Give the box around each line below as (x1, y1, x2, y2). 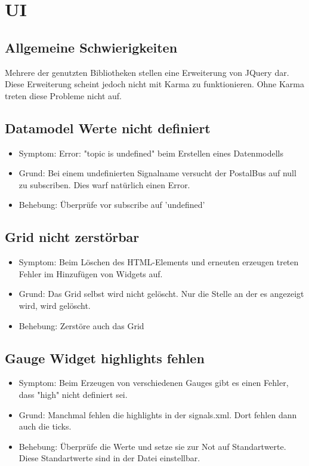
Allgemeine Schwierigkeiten (5, 38, 178, 56)
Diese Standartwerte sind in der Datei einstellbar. (18, 452, 200, 464)
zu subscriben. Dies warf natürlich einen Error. (18, 178, 190, 191)
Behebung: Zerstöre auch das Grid (18, 319, 144, 332)
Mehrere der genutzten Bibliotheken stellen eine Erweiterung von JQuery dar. (5, 66, 289, 78)
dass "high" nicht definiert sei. (18, 388, 128, 400)
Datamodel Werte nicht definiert (5, 118, 211, 137)
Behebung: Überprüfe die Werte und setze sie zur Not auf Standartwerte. (18, 440, 286, 452)
